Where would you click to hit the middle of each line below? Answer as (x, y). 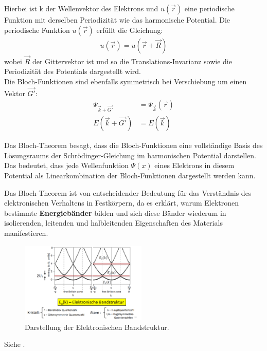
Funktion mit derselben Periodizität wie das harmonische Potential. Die (117, 20)
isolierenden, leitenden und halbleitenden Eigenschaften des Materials (113, 223)
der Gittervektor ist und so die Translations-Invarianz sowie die (132, 61)
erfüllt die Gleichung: (130, 30)
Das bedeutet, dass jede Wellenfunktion (66, 165)
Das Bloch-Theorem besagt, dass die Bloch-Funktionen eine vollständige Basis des (133, 145)
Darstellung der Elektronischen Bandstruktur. (97, 327)
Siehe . (15, 344)
